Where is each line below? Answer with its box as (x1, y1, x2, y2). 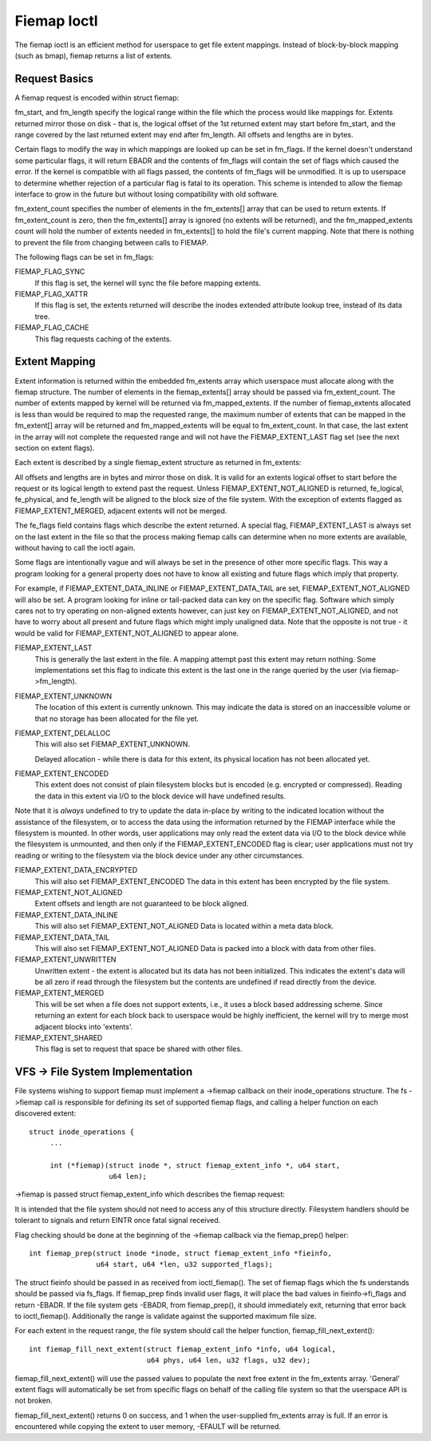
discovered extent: (14, 1109, 77, 1118)
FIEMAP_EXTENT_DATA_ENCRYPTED (14, 866, 138, 875)
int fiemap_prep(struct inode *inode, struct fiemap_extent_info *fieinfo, (29, 1249, 332, 1258)
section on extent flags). (14, 443, 95, 452)
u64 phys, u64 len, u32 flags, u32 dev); (146, 1355, 311, 1365)
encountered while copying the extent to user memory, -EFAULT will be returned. (14, 1422, 281, 1431)
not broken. (14, 1395, 53, 1406)
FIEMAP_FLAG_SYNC (14, 267, 85, 277)
